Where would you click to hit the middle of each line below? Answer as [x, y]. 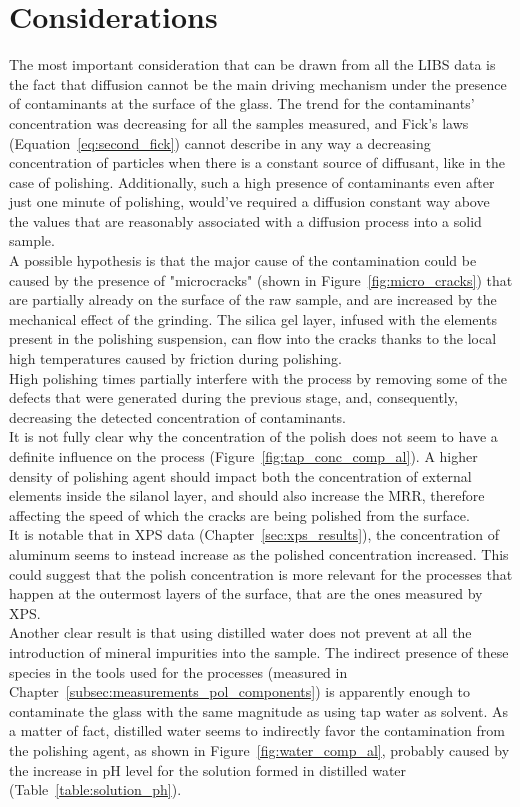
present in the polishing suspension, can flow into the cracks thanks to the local [253, 338]
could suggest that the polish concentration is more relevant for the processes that [261, 573]
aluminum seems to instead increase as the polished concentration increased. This [259, 553]
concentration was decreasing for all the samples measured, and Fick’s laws [239, 122]
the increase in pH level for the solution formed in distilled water [208, 769]
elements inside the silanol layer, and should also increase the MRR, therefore [247, 495]
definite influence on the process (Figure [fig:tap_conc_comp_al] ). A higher [243, 456]
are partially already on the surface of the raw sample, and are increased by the [253, 299]
